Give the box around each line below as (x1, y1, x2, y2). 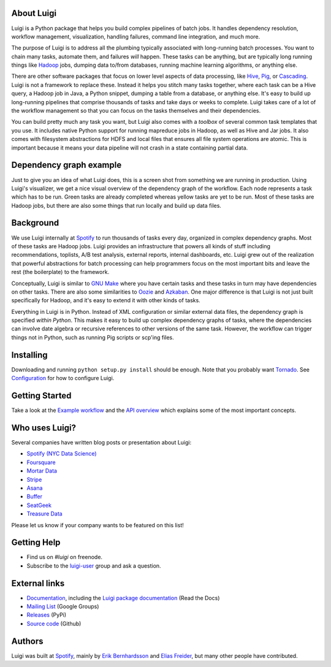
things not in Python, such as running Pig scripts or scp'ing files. (11, 333, 174, 341)
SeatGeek (26, 501, 52, 509)
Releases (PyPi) (26, 611, 67, 619)
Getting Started (11, 390, 72, 401)
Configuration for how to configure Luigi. (11, 375, 115, 382)
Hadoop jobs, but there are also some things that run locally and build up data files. (11, 202, 222, 209)
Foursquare (26, 459, 56, 466)
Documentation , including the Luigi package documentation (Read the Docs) (26, 594, 220, 601)
